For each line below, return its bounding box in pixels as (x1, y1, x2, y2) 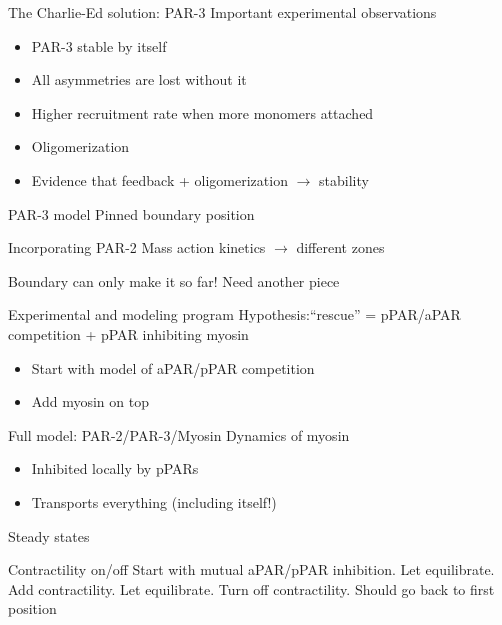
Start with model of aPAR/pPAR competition (31, 357, 315, 378)
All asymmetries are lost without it (31, 69, 247, 90)
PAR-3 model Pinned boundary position (8, 203, 255, 224)
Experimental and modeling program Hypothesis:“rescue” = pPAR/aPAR (8, 304, 461, 325)
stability (318, 169, 369, 190)
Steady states (8, 525, 90, 546)
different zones (296, 237, 385, 258)
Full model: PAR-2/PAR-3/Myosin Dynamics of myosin (8, 424, 350, 445)
